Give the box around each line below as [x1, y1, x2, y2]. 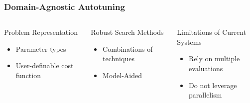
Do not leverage [189, 80, 237, 90]
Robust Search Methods [91, 27, 164, 37]
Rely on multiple [189, 53, 240, 64]
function [15, 70, 41, 80]
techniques [103, 53, 134, 64]
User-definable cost [15, 60, 74, 71]
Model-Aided [103, 70, 142, 80]
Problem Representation [4, 27, 78, 37]
